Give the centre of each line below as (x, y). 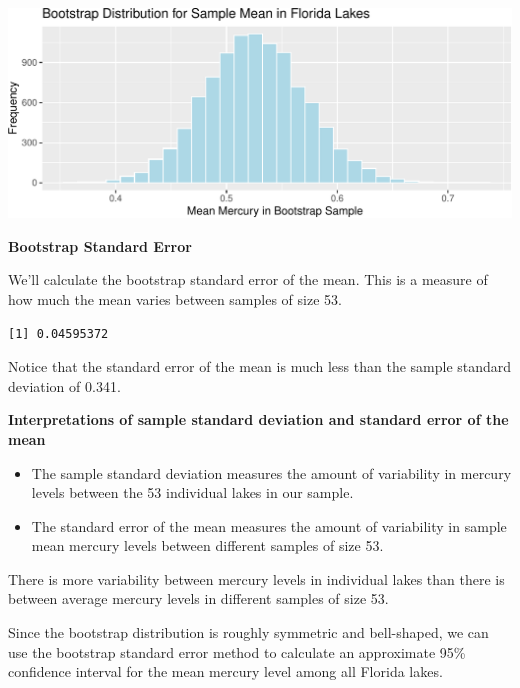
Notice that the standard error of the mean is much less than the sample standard (260, 366)
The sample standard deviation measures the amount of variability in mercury (271, 472)
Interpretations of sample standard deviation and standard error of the (258, 419)
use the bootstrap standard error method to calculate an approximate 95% (237, 651)
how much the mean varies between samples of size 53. (175, 298)
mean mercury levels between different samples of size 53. (207, 545)
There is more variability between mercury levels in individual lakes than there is (256, 578)
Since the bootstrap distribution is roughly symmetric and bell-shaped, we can (248, 632)
